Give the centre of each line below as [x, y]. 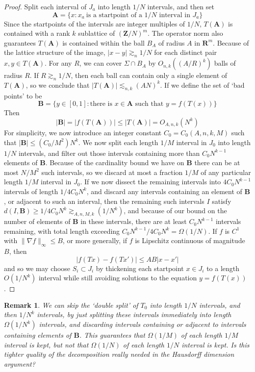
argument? [20, 363]
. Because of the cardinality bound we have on [115, 162]
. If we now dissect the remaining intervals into [151, 182]
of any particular [226, 172]
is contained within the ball [103, 42]
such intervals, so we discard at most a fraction [112, 172]
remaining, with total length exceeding [62, 231]
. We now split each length [118, 142]
